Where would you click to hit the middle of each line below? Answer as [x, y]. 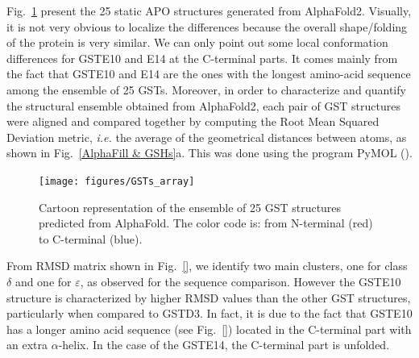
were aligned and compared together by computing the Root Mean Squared [193, 121]
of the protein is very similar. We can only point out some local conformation [197, 42]
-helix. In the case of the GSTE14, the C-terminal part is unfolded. [224, 345]
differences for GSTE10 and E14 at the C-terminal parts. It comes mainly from [202, 58]
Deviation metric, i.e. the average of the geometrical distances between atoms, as [207, 137]
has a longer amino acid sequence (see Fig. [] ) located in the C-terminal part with [209, 329]
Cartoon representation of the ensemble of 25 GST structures [190, 207]
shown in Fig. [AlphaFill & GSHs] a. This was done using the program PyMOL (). [209, 153]
